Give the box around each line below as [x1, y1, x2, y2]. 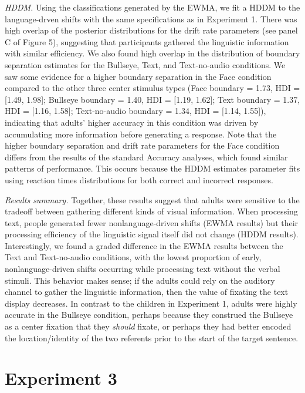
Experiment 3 [5, 366, 117, 390]
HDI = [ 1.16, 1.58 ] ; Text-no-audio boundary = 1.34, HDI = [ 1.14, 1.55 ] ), [5, 105, 266, 117]
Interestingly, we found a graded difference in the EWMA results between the [5, 239, 283, 251]
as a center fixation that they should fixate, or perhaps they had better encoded [5, 320, 292, 332]
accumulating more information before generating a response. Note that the [5, 127, 277, 140]
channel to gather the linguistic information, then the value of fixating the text [5, 285, 289, 298]
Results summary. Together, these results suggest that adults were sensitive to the [5, 193, 300, 206]
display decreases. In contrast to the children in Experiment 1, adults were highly [5, 297, 297, 309]
